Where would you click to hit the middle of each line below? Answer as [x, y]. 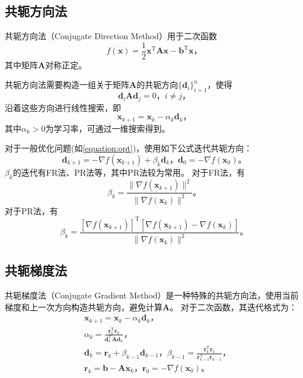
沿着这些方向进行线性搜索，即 [63, 107]
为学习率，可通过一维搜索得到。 [108, 128]
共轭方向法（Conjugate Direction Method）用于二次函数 [111, 36]
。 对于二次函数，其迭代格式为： [233, 306]
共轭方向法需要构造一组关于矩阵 [67, 85]
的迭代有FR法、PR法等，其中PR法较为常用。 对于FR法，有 [129, 172]
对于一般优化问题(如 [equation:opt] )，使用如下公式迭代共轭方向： [129, 148]
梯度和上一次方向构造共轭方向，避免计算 [84, 306]
